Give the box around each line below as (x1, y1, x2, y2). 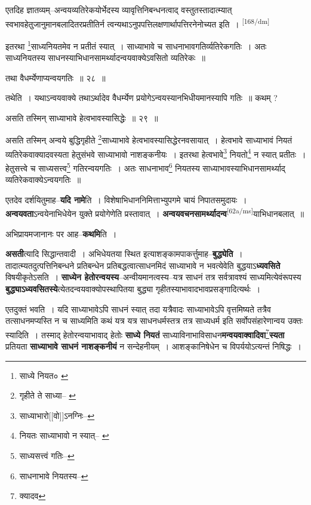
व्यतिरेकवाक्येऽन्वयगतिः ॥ (5, 173, 81, 186)
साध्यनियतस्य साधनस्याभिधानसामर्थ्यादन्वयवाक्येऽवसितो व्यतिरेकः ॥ (5, 51, 205, 64)
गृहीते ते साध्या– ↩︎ (19, 389, 76, 402)
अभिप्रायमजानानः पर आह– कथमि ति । (5, 227, 117, 240)
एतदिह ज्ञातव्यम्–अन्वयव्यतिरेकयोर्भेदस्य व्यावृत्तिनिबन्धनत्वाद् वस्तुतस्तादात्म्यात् (5, 4, 232, 16)
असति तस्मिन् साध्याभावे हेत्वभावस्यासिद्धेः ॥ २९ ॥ (5, 111, 158, 124)
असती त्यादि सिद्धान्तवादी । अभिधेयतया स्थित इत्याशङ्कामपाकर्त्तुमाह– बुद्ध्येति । (5, 247, 243, 260)
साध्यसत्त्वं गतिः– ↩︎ (19, 449, 75, 462)
